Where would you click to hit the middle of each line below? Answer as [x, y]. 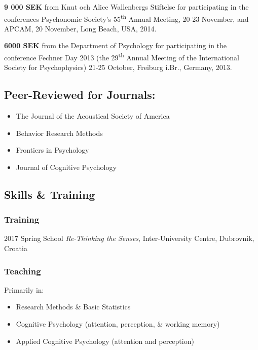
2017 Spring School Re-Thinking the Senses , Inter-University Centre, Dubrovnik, [129, 238]
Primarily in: [24, 289]
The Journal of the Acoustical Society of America [93, 116]
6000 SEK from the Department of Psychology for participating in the [116, 45]
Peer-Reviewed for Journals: [80, 95]
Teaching [23, 271]
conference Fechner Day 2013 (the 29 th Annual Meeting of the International [122, 57]
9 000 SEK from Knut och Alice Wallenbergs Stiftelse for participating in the [126, 7]
